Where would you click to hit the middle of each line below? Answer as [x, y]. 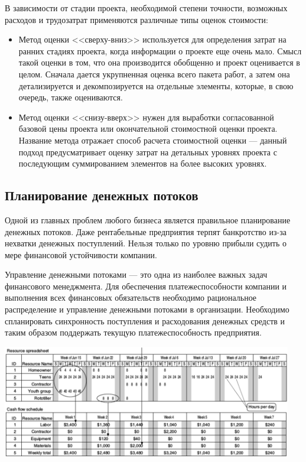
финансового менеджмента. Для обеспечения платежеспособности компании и [146, 286]
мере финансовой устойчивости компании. [81, 254]
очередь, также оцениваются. [71, 97]
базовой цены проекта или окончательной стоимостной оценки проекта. [148, 128]
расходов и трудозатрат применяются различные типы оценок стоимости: [136, 19]
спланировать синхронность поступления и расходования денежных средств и [145, 321]
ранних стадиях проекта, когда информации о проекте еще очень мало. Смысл [160, 51]
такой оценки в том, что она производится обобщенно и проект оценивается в [159, 62]
